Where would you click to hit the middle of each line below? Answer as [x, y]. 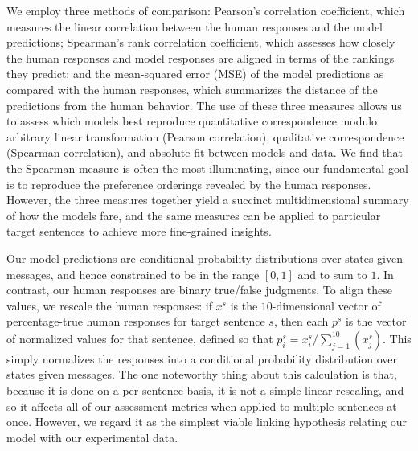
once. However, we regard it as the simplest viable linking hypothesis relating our [207, 422]
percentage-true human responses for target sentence [136, 321]
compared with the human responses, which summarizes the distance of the [192, 89]
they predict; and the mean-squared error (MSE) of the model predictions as [195, 74]
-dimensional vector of [326, 305]
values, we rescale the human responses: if [109, 305]
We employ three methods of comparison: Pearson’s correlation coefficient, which [206, 10]
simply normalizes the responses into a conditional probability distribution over [202, 358]
